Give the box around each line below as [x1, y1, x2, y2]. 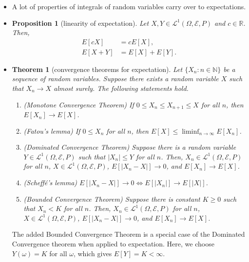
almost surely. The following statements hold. [54, 83, 189, 93]
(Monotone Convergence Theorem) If [23, 99, 134, 109]
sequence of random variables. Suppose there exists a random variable [12, 73, 219, 84]
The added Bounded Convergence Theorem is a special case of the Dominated [12, 229, 245, 239]
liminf [182, 128, 199, 135]
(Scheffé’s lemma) [23, 177, 77, 188]
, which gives [73, 248, 112, 258]
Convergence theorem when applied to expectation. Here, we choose [12, 239, 214, 249]
